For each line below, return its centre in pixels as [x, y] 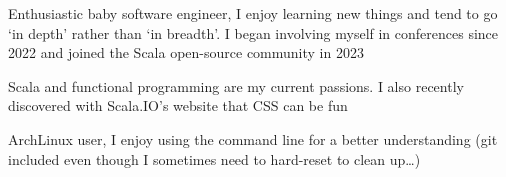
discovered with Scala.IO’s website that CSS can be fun [178, 105]
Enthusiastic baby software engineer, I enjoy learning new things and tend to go [253, 13]
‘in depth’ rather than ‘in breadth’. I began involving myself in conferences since [253, 32]
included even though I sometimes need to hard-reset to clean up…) [214, 158]
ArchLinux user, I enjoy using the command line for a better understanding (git [253, 138]
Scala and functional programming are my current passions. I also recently [236, 85]
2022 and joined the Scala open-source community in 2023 [186, 52]
